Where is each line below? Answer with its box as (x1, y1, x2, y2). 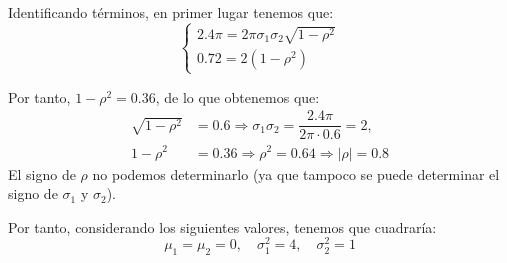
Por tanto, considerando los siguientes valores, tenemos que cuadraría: (8, 216, 437, 237)
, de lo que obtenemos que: (155, 86, 320, 107)
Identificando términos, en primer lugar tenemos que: (8, 2, 334, 22)
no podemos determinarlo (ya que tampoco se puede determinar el (92, 163, 500, 184)
